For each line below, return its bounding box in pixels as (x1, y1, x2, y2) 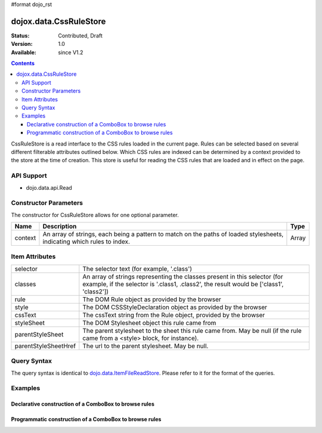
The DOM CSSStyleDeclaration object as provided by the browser (82, 303, 268, 311)
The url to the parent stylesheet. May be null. (82, 342, 209, 350)
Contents (11, 60, 35, 67)
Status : (11, 32, 30, 39)
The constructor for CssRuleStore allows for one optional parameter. (11, 211, 179, 218)
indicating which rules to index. (42, 237, 131, 246)
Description (42, 222, 77, 231)
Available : (11, 48, 37, 56)
